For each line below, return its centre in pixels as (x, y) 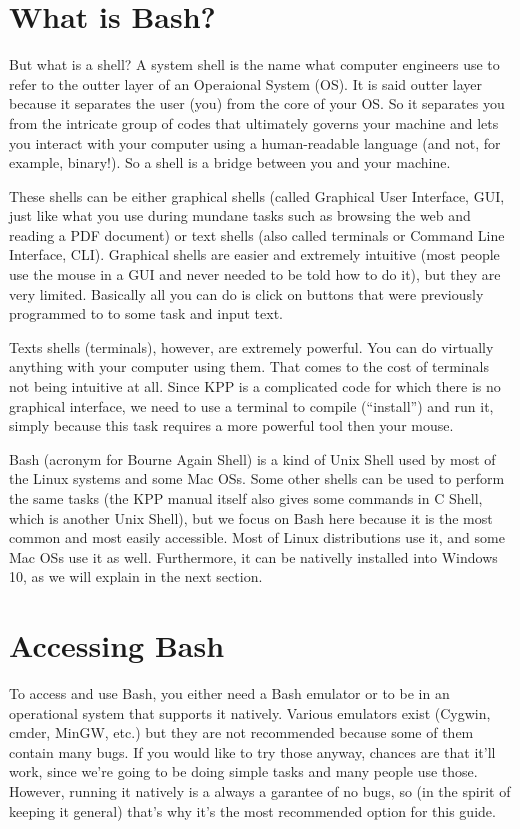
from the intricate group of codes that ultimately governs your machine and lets (254, 122)
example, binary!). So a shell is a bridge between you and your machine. (230, 162)
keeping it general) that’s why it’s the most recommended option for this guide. (252, 810)
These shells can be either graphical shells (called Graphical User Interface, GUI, (257, 195)
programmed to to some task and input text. (146, 313)
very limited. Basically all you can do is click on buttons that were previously (246, 293)
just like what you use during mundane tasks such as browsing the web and (240, 215)
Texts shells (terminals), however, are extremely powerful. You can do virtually (251, 346)
